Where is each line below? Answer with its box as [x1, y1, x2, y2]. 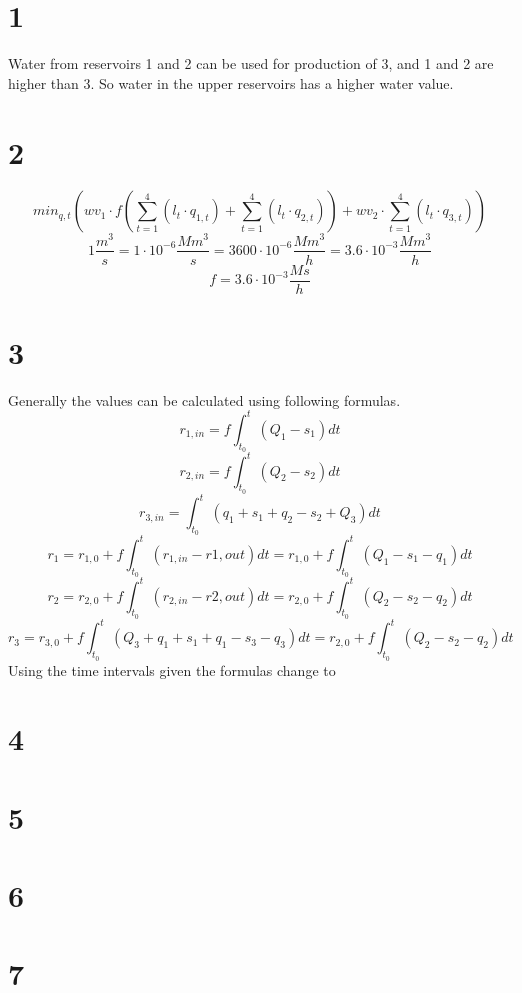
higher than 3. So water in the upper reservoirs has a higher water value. [8, 72, 454, 93]
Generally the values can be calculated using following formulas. [8, 389, 401, 410]
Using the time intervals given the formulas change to [8, 659, 336, 680]
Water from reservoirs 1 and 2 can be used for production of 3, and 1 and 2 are [8, 53, 494, 74]
